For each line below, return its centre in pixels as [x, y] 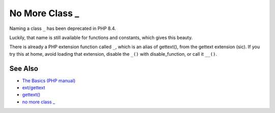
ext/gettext [34, 88]
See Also [24, 68]
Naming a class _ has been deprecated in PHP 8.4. [63, 28]
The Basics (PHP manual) [49, 81]
